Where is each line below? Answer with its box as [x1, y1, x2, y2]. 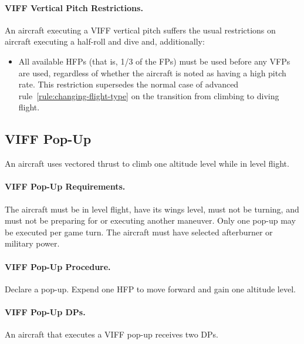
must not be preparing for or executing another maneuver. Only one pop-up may [5, 214, 296, 227]
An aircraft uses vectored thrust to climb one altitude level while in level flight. [5, 157, 289, 170]
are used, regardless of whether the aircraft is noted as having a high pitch [18, 66, 286, 79]
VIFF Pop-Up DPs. [5, 305, 86, 318]
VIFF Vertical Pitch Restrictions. [5, 1, 143, 14]
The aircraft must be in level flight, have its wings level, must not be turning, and [5, 203, 299, 215]
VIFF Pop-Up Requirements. [5, 180, 126, 193]
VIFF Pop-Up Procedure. [5, 260, 111, 272]
